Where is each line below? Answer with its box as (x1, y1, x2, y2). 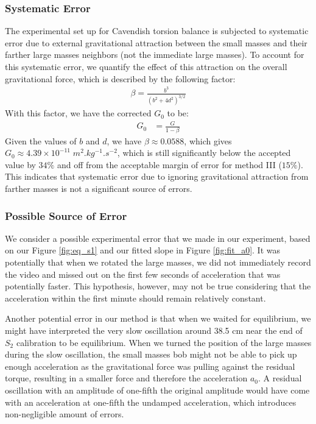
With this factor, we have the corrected (5, 107, 152, 119)
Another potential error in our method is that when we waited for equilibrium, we (5, 312, 311, 325)
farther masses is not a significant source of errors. (5, 182, 192, 194)
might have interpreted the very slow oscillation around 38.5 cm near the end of (5, 323, 303, 336)
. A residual (258, 372, 302, 384)
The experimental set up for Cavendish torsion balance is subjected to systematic (5, 24, 309, 37)
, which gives (184, 134, 232, 147)
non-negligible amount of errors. (5, 408, 124, 420)
